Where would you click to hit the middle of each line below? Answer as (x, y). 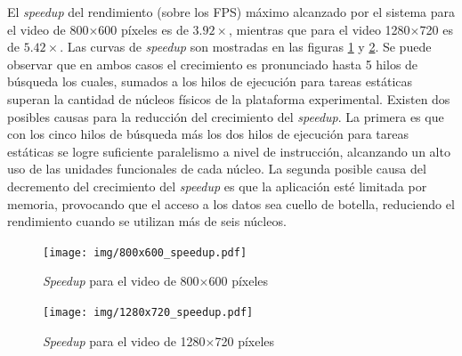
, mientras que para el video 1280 (320, 29)
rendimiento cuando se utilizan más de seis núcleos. (147, 221)
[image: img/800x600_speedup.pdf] (145, 252)
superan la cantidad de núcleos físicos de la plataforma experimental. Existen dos (229, 98)
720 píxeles (245, 340)
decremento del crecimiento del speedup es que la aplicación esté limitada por (217, 186)
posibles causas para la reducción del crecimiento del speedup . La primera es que (226, 116)
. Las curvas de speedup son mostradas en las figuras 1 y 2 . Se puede (246, 47)
